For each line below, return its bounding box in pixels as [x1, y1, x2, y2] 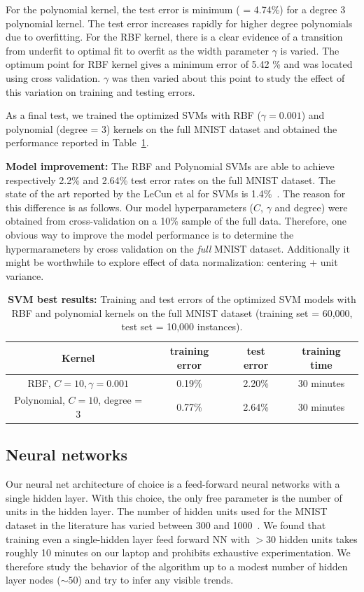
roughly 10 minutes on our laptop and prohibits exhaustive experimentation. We [6, 545, 351, 560]
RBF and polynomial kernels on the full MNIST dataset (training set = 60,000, [11, 305, 353, 320]
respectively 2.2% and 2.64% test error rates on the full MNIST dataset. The [6, 172, 336, 187]
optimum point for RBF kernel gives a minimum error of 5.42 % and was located [6, 57, 353, 71]
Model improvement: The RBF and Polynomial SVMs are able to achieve [6, 158, 335, 173]
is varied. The [280, 43, 339, 57]
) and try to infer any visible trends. [78, 572, 234, 587]
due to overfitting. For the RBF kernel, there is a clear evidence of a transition [6, 29, 343, 44]
